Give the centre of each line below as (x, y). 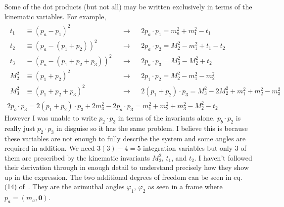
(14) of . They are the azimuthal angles (65, 186)
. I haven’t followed (223, 157)
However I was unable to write (51, 117)
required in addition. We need (50, 148)
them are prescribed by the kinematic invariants (77, 157)
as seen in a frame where (185, 186)
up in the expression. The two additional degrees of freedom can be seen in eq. (123, 177)
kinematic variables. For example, (55, 16)
